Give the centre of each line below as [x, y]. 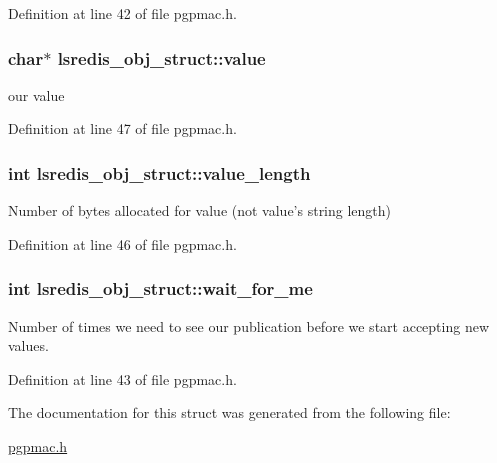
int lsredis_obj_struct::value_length [159, 172]
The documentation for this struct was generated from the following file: [229, 412]
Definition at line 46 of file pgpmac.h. [122, 243]
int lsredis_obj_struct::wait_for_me [160, 288]
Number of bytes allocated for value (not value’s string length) [200, 210]
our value [36, 94]
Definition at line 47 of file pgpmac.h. [122, 128]
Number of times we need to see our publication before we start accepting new [248, 325]
